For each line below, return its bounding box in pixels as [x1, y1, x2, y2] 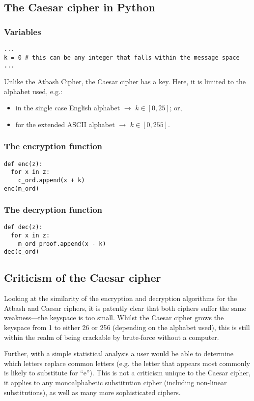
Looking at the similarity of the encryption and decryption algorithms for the [4, 293, 237, 303]
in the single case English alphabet [15, 102, 120, 113]
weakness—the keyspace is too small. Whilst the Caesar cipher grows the [4, 312, 224, 323]
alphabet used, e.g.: [4, 86, 62, 96]
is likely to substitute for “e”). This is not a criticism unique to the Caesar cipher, [4, 368, 251, 378]
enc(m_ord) [4, 185, 39, 192]
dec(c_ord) [4, 248, 39, 256]
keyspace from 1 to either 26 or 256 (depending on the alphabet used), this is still [4, 322, 250, 333]
